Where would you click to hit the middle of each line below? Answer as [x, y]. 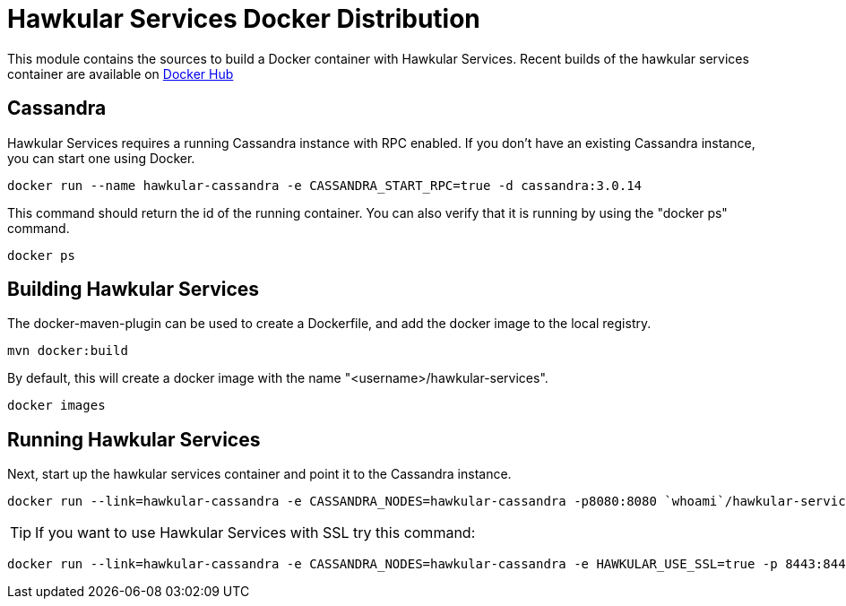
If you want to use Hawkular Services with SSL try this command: [255, 533]
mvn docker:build [68, 351]
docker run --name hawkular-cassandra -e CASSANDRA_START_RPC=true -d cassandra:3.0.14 [325, 185]
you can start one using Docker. [101, 158]
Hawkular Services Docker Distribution [244, 19]
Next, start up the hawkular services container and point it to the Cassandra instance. [259, 474]
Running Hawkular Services [134, 439]
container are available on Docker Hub [121, 74]
